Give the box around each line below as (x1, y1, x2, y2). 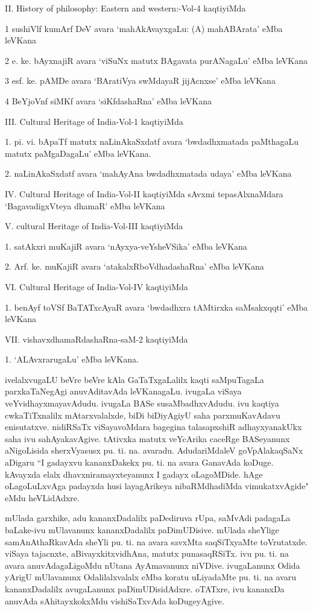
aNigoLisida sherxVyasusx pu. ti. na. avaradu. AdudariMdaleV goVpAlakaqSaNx (5, 444, 303, 457)
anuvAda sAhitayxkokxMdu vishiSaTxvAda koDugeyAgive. (5, 594, 224, 607)
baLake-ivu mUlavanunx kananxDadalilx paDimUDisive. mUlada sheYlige (5, 524, 279, 536)
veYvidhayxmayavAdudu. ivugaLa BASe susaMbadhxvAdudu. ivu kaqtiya (5, 397, 279, 410)
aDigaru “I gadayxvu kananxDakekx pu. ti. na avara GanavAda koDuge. (5, 456, 274, 469)
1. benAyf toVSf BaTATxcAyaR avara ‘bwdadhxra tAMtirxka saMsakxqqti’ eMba (5, 300, 308, 313)
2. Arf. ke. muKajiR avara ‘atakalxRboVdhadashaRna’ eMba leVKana (5, 260, 264, 273)
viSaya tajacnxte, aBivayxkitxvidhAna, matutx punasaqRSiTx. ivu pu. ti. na (5, 547, 289, 560)
